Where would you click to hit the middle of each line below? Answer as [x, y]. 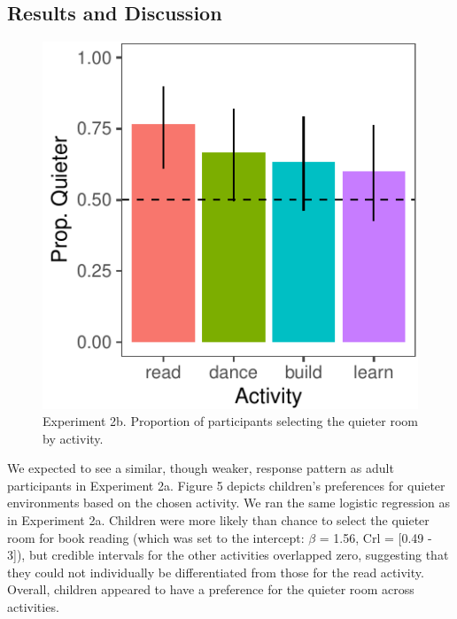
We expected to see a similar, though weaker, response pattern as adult [201, 468]
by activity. [73, 438]
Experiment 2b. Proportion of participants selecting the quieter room [230, 421]
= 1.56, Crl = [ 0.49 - [376, 537]
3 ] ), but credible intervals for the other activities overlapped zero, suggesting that [228, 555]
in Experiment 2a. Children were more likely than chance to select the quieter [218, 520]
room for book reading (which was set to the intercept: [156, 537]
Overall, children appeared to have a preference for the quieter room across [211, 589]
